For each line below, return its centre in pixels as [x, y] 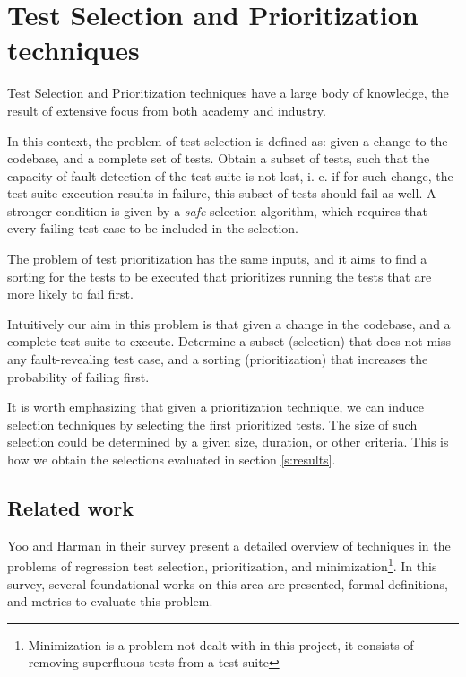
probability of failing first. [78, 376]
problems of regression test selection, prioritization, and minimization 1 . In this [222, 565]
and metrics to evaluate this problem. [110, 601]
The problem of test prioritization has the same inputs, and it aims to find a [217, 259]
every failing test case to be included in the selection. [153, 228]
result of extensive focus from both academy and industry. [167, 110]
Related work [71, 507]
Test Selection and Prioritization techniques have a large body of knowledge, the [228, 93]
